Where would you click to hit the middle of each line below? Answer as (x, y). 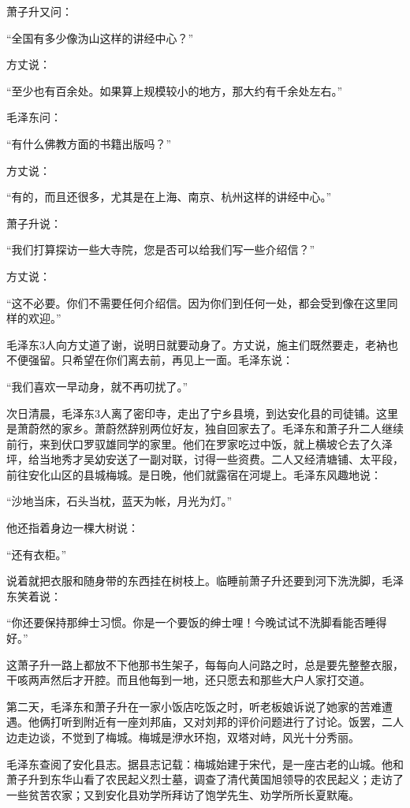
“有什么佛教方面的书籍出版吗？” (89, 143)
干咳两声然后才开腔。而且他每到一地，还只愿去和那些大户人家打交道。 (188, 680)
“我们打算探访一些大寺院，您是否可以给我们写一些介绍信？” (161, 249)
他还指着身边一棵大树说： (73, 528)
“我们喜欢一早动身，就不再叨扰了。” (97, 386)
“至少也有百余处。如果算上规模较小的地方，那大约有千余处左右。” (175, 90)
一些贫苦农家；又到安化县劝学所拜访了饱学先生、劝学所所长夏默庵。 (183, 794)
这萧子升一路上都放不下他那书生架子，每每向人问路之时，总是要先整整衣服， (205, 664)
